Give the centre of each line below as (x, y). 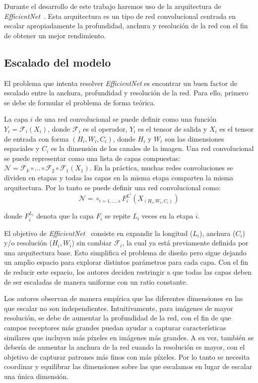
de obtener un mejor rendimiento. (55, 35)
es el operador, (105, 128)
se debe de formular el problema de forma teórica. (80, 102)
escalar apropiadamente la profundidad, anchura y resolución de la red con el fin (126, 26)
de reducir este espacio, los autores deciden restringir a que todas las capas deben (128, 271)
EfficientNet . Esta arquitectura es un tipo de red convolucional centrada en (120, 16)
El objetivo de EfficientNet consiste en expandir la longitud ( (98, 233)
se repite (118, 216)
